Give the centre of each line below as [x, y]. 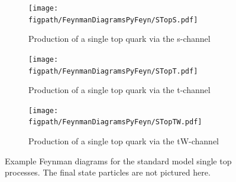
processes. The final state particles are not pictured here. [108, 172]
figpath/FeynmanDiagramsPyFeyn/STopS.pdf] [113, 20]
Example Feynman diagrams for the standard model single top [118, 161]
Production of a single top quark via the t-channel [119, 90]
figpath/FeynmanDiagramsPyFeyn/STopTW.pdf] [115, 122]
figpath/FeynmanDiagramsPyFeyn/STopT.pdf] [113, 71]
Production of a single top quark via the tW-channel [124, 141]
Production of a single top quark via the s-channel [119, 39]
